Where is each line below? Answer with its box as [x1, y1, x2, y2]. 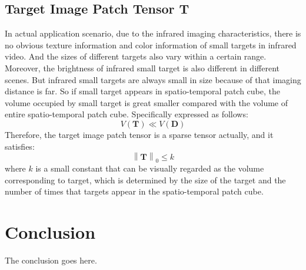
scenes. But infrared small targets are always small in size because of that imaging [5, 73, 301, 85]
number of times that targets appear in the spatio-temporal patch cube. [5, 185, 264, 197]
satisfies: [5, 140, 35, 152]
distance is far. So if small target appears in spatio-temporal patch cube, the [5, 85, 280, 97]
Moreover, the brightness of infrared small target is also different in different [5, 61, 280, 74]
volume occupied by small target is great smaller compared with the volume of [5, 96, 288, 108]
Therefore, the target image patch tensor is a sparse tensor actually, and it [5, 128, 274, 140]
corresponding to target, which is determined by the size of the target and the [5, 173, 286, 186]
